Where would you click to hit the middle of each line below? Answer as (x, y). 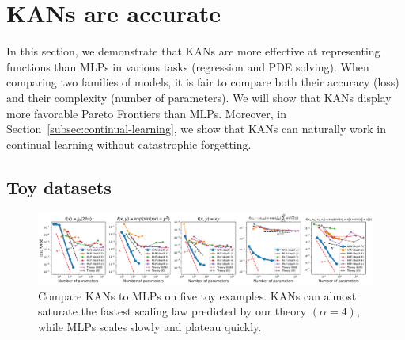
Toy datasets (59, 187)
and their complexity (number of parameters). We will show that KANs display (199, 97)
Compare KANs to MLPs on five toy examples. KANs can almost (197, 295)
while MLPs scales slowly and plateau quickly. (150, 326)
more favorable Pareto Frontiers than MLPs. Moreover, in (146, 113)
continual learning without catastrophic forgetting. (129, 144)
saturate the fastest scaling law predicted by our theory (172, 311)
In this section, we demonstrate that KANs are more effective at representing (193, 51)
